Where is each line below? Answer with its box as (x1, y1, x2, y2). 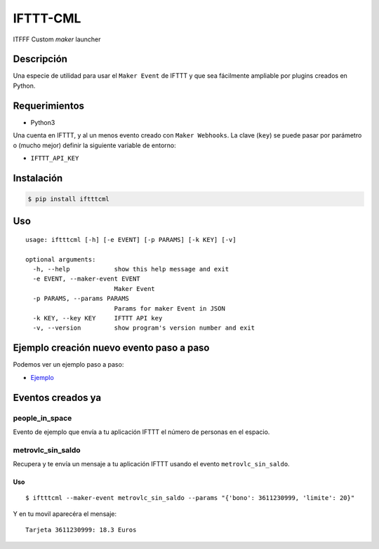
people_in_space (13, 413, 72, 423)
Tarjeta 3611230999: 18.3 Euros (25, 526, 137, 534)
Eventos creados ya (13, 391, 102, 403)
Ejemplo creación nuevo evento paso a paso (13, 342, 210, 354)
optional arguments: (25, 255, 96, 263)
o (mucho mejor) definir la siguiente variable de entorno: (13, 141, 177, 149)
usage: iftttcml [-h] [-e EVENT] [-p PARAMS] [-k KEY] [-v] (25, 236, 237, 243)
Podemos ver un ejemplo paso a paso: (13, 360, 124, 369)
